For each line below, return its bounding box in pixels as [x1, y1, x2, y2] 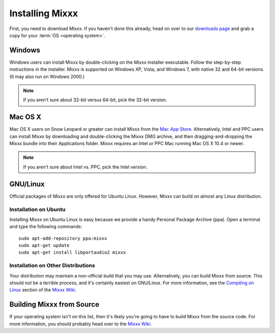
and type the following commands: [9, 224, 82, 230]
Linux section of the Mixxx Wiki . [9, 287, 76, 293]
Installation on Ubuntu [9, 206, 66, 213]
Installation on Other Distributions [9, 262, 95, 269]
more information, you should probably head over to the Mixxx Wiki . [9, 321, 152, 327]
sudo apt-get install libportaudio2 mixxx [18, 249, 126, 256]
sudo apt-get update [18, 242, 70, 248]
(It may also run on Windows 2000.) [9, 73, 85, 79]
